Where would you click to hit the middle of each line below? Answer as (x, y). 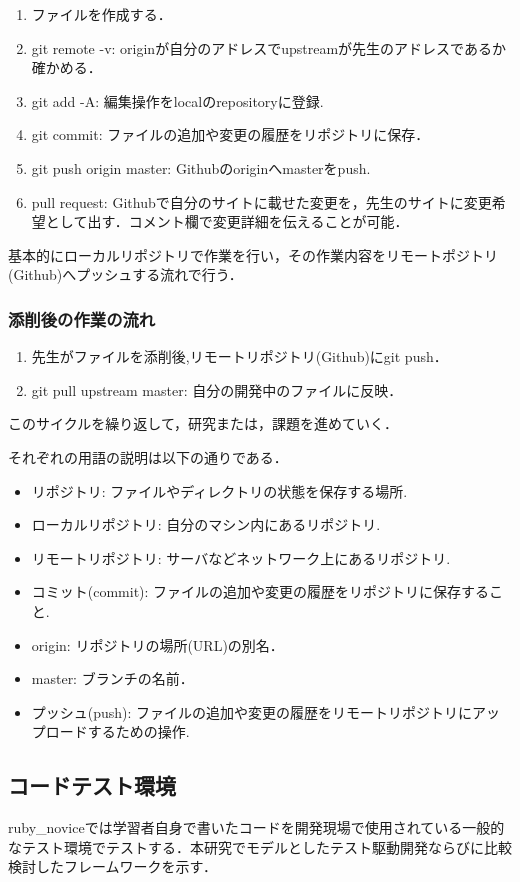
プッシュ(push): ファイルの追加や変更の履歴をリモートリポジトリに (252, 711)
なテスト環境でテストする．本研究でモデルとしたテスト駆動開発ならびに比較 (260, 846)
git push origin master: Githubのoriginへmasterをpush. (201, 167)
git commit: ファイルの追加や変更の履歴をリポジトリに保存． (230, 134)
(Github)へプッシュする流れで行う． (125, 274)
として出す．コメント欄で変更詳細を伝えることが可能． (227, 221)
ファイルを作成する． (101, 14)
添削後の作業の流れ (82, 318)
